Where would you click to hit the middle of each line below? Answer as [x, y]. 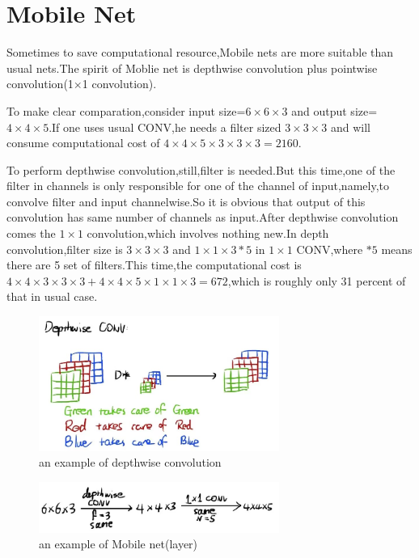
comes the [31, 233]
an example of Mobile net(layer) [119, 544]
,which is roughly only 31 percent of [317, 280]
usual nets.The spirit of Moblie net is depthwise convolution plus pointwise [192, 68]
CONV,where [330, 249]
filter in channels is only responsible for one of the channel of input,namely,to [198, 186]
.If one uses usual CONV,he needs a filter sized [165, 127]
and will [350, 127]
